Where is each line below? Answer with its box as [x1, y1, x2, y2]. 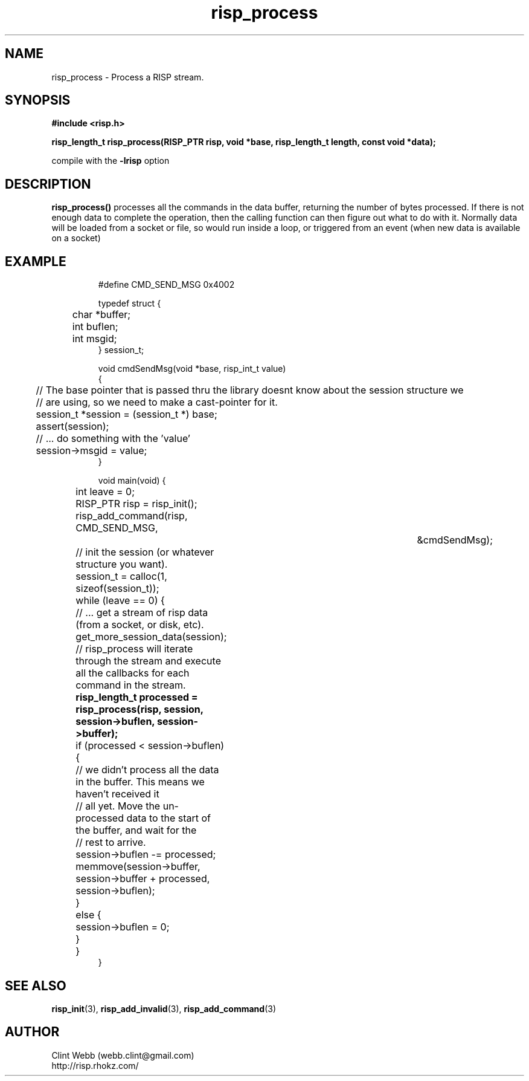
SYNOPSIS [5, 93, 71, 108]
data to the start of [126, 812, 211, 825]
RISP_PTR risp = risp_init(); [75, 498, 197, 510]
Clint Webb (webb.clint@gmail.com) [51, 1050, 194, 1060]
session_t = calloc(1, [75, 570, 167, 583]
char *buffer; [72, 308, 131, 321]
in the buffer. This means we [75, 776, 205, 788]
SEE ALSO [5, 978, 66, 993]
